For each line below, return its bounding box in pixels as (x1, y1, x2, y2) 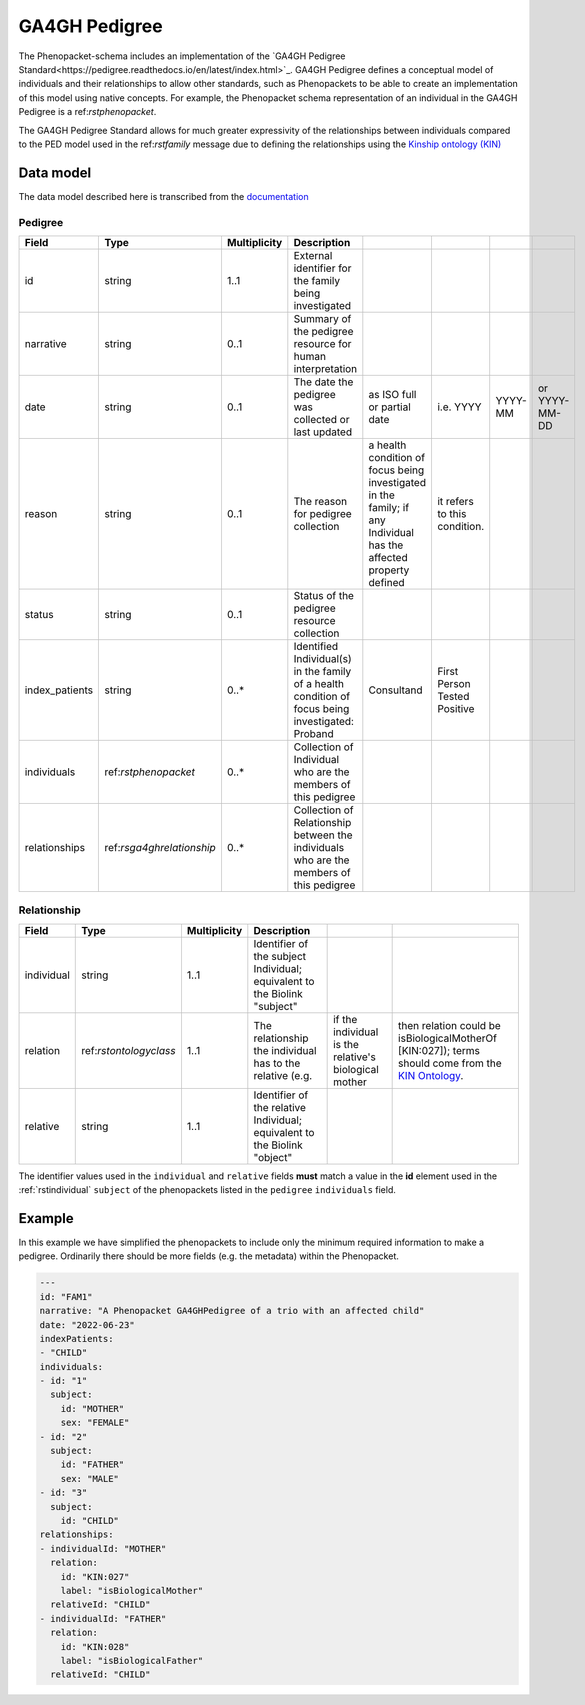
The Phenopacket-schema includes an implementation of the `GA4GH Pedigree (18, 50, 346, 62)
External (293, 248, 333, 262)
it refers (436, 494, 474, 508)
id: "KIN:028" (60, 1641, 130, 1652)
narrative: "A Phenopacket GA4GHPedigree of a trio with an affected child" (39, 1305, 425, 1317)
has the (368, 538, 404, 552)
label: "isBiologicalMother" (60, 1585, 204, 1596)
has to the (253, 1056, 301, 1070)
